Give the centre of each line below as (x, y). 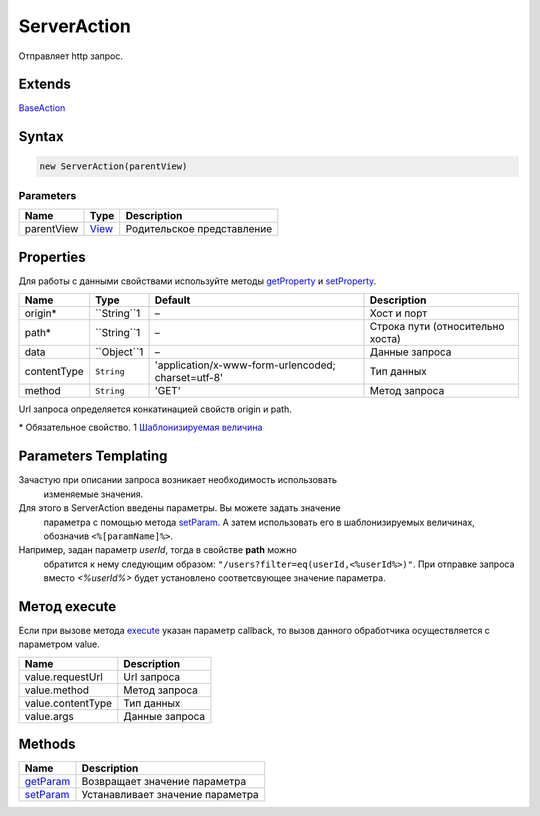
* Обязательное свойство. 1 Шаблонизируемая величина (140, 427)
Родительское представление (199, 229)
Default (172, 300)
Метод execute (67, 606)
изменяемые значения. (93, 494)
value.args (49, 716)
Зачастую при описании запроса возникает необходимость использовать (177, 480)
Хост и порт (398, 313)
